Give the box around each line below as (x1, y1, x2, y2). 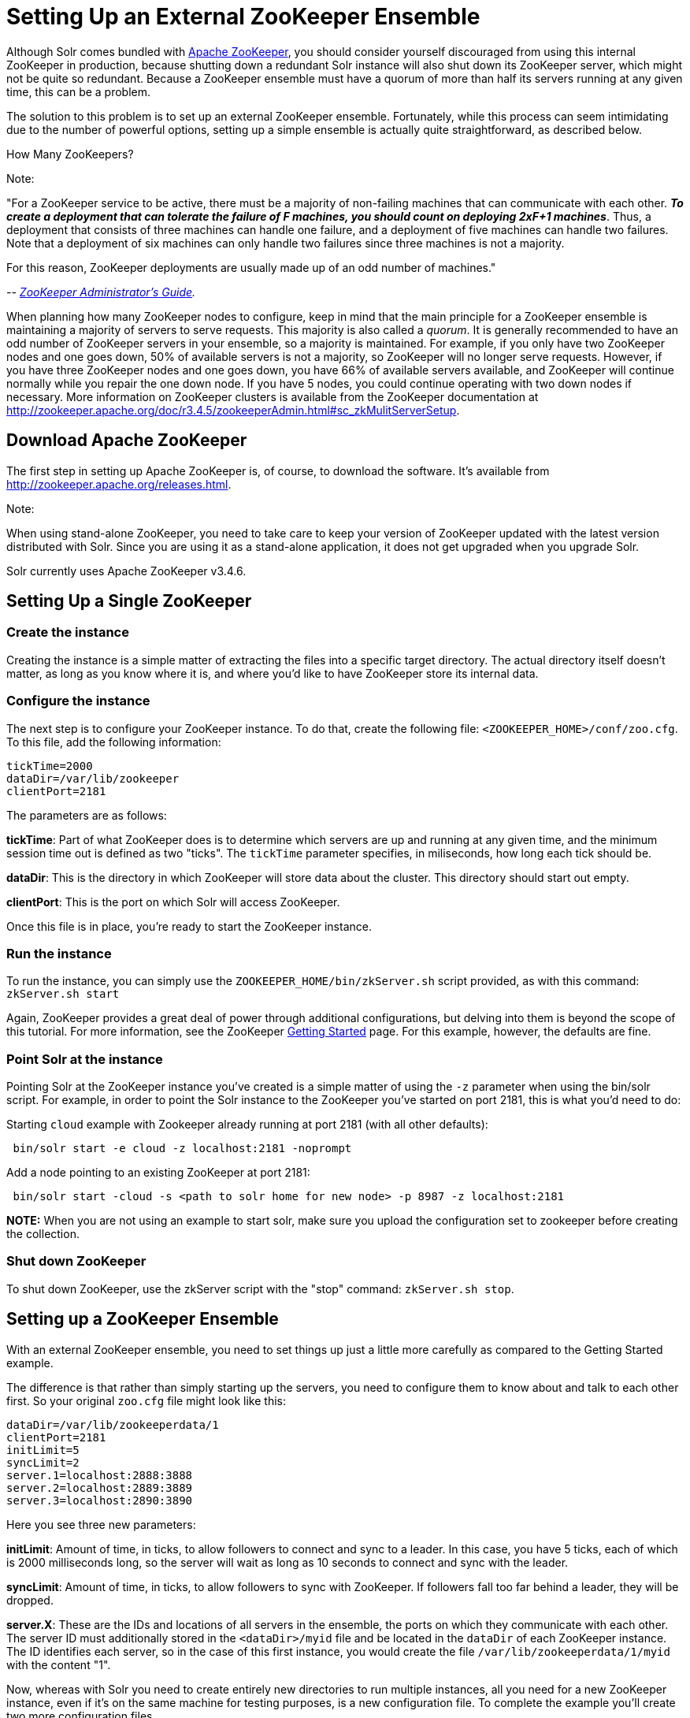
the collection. (6, 1227, 80, 1241)
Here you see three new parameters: (6, 1517, 196, 1531)
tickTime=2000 (6, 759, 93, 772)
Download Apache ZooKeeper (6, 430, 247, 451)
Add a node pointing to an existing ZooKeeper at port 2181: (6, 1166, 310, 1180)
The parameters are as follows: (6, 808, 167, 822)
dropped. (6, 1593, 54, 1607)
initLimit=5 (6, 1443, 80, 1456)
